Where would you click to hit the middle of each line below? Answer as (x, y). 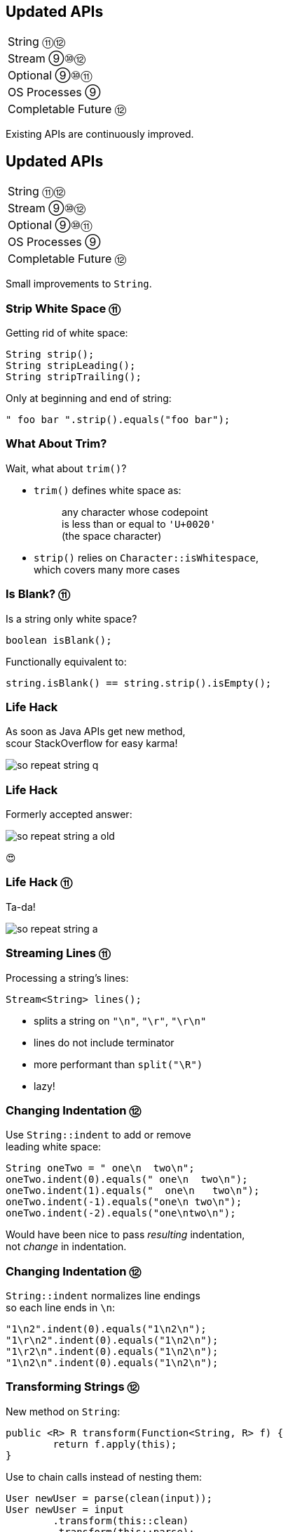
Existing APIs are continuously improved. (100, 134)
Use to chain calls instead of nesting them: (104, 1476)
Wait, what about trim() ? (66, 468)
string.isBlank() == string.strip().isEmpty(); (139, 683)
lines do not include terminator (104, 1042)
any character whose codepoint (135, 512)
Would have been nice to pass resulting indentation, (125, 1235)
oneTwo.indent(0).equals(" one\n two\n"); (127, 1180)
